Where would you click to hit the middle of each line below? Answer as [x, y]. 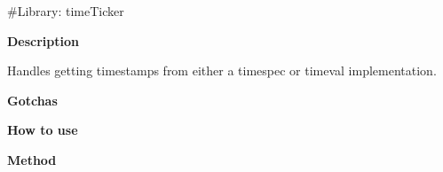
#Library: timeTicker [66, 11]
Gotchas [32, 100]
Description [44, 40]
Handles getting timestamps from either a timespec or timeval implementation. [222, 70]
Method [32, 159]
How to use [43, 130]
